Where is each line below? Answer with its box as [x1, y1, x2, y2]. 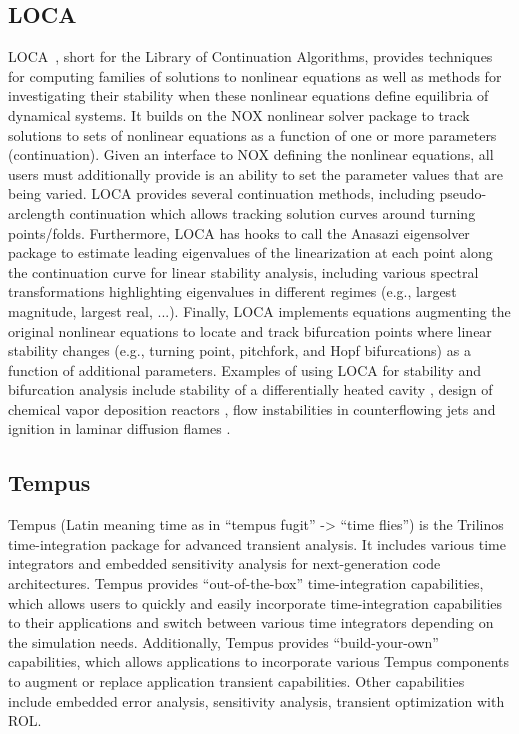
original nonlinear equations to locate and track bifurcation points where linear [8, 320, 492, 341]
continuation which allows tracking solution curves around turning [69, 202, 476, 223]
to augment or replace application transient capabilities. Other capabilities [8, 671, 465, 692]
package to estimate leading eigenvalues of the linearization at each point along [8, 242, 493, 263]
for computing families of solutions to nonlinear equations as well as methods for [8, 65, 502, 86]
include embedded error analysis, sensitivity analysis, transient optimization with [8, 690, 505, 711]
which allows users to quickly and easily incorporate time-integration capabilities [8, 592, 503, 613]
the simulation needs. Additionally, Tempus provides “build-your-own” [8, 631, 439, 652]
